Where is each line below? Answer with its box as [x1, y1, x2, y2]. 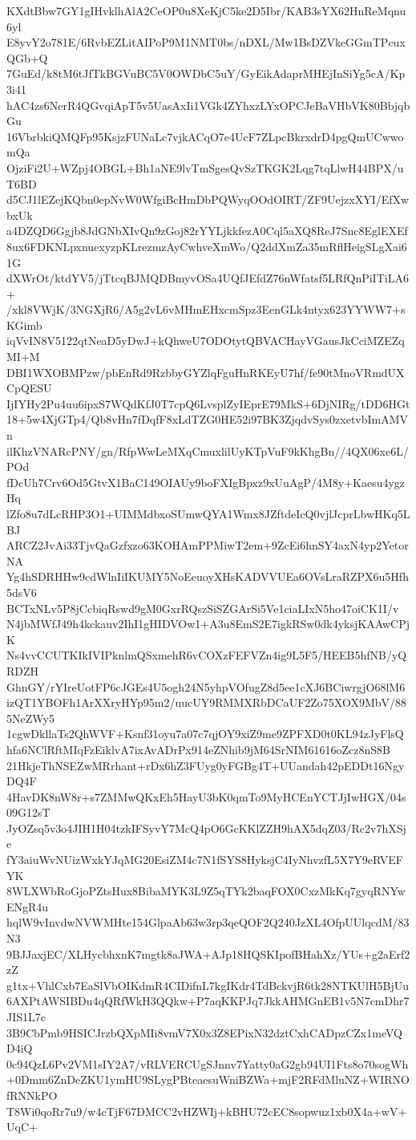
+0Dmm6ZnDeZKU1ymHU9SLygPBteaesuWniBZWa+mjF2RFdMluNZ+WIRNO [6, 1071, 410, 1088]
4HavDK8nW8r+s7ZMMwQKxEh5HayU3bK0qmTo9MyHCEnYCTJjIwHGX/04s [6, 788, 406, 805]
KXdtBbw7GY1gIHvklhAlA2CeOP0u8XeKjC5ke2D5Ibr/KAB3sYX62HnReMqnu [6, 2, 406, 18]
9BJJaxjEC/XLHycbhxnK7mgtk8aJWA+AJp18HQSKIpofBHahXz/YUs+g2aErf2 [6, 945, 410, 962]
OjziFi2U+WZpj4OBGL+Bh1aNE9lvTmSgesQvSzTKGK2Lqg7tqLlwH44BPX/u [6, 159, 404, 176]
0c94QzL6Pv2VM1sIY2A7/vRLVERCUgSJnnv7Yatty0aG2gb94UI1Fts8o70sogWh [6, 1055, 409, 1072]
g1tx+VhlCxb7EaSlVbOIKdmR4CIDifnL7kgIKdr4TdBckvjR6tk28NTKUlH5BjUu [6, 976, 409, 993]
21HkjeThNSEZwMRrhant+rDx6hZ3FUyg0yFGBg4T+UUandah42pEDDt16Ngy [6, 757, 405, 773]
